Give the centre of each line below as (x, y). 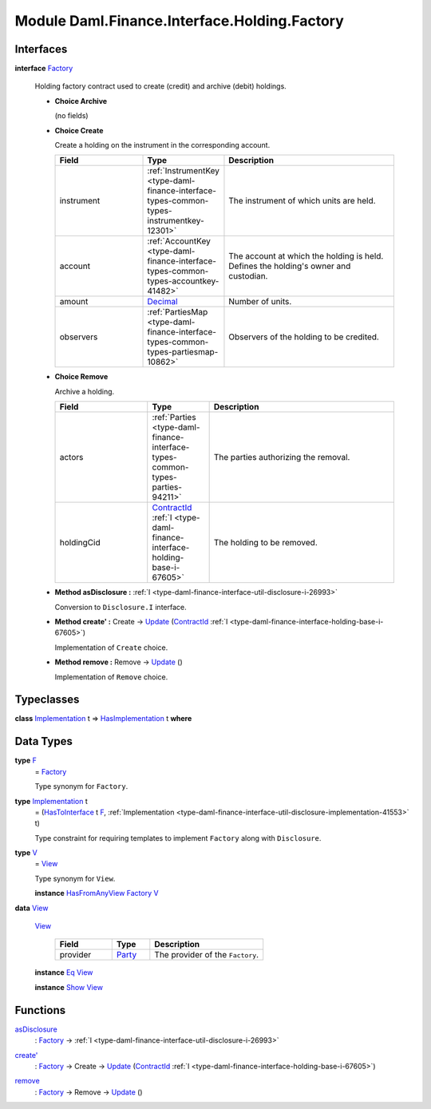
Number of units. (260, 302)
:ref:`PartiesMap (178, 312)
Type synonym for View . (75, 878)
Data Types (44, 741)
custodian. (248, 276)
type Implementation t (51, 801)
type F (26, 760)
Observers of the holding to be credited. (304, 337)
